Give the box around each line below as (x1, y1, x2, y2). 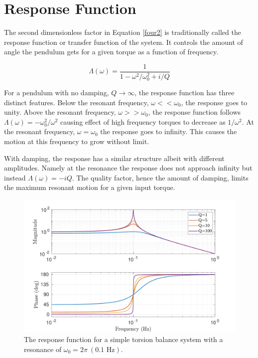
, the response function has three (134, 87, 235, 98)
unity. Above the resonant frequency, (4, 107, 116, 117)
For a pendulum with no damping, (4, 87, 109, 98)
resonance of (24, 344, 62, 354)
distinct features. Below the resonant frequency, (4, 97, 149, 107)
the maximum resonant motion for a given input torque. (4, 182, 175, 192)
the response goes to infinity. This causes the (100, 126, 237, 137)
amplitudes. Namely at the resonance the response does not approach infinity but (4, 163, 253, 173)
